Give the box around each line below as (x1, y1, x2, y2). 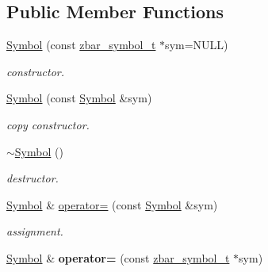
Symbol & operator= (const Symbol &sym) (6, 196, 218, 213)
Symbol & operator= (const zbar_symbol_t (6, 249, 230, 266)
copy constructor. (6, 116, 90, 132)
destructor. (6, 170, 59, 186)
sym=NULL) (165, 36, 228, 53)
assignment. (6, 223, 63, 239)
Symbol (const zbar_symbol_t (6, 36, 156, 53)
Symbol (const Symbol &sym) (6, 90, 152, 106)
